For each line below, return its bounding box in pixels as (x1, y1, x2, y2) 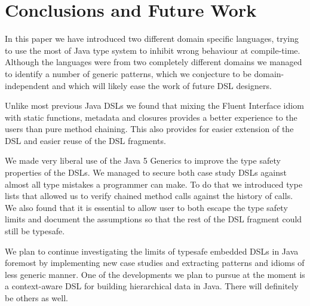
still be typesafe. (5, 225, 65, 237)
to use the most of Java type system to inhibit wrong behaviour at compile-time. (5, 44, 300, 56)
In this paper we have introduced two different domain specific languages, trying (5, 32, 299, 45)
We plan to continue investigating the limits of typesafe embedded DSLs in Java (5, 244, 299, 257)
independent (5, 79, 50, 91)
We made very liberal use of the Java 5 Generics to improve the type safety (5, 154, 281, 167)
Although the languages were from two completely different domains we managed (5, 56, 302, 68)
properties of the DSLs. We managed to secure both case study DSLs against (5, 166, 287, 179)
